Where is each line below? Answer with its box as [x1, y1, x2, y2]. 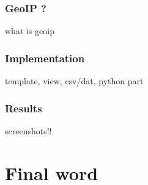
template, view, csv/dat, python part [5, 74, 144, 87]
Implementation [5, 50, 85, 65]
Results [5, 100, 42, 115]
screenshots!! [5, 124, 52, 137]
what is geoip [5, 24, 54, 37]
